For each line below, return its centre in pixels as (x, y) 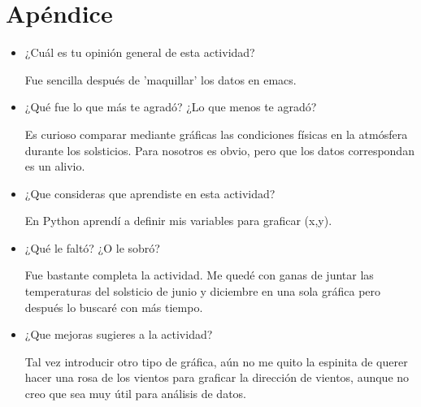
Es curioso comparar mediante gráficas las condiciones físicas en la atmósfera (216, 134)
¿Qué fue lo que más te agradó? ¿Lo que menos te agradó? (171, 107)
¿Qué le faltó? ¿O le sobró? (92, 247)
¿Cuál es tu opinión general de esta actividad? (140, 52)
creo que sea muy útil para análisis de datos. (135, 394)
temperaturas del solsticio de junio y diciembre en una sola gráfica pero (203, 291)
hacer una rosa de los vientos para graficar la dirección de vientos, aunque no (217, 377)
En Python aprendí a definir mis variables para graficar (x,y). (178, 221)
